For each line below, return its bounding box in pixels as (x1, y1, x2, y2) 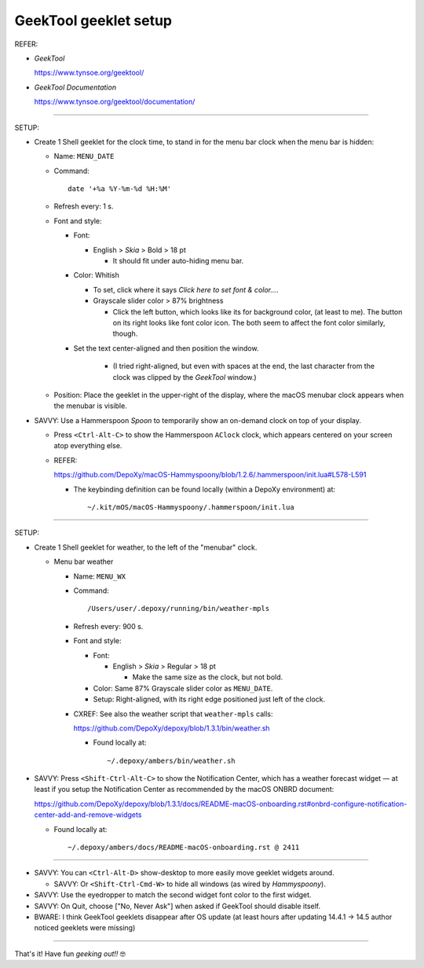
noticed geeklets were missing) (34, 923, 136, 933)
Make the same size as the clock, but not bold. (132, 672, 283, 682)
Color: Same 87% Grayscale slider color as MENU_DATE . (93, 683, 273, 693)
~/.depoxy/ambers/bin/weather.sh (107, 756, 236, 765)
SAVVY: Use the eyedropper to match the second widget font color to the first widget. (34, 890, 312, 900)
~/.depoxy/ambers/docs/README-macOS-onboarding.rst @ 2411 (68, 843, 300, 852)
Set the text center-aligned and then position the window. (73, 343, 259, 353)
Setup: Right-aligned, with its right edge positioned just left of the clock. (93, 694, 326, 704)
